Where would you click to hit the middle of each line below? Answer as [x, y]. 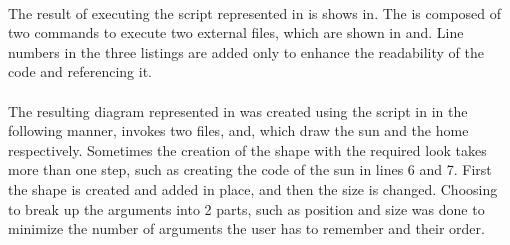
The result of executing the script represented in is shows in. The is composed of [255, 12]
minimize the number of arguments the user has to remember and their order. [246, 228]
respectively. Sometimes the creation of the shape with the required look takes [247, 149]
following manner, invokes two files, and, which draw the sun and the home [238, 130]
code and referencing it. [80, 71]
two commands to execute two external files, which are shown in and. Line [236, 32]
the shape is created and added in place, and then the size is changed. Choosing [253, 188]
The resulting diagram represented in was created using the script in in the [238, 110]
